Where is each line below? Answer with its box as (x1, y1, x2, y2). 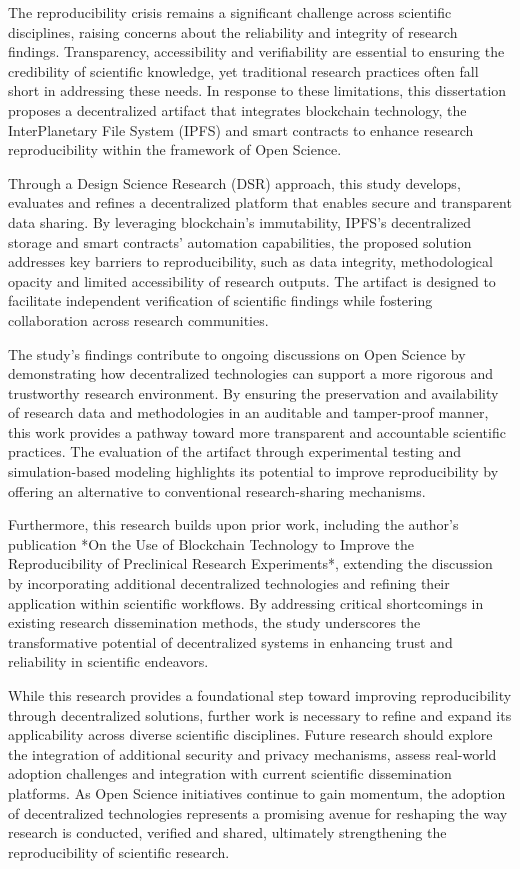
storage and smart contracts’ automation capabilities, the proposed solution (8, 231, 472, 252)
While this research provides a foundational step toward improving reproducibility (8, 685, 512, 705)
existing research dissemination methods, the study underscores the (8, 612, 421, 633)
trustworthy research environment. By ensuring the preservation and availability (8, 382, 499, 403)
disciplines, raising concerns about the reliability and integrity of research (8, 21, 458, 42)
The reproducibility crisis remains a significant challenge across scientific (8, 2, 452, 22)
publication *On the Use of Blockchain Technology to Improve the (8, 533, 414, 554)
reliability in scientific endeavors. (8, 651, 209, 672)
